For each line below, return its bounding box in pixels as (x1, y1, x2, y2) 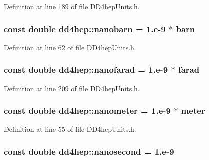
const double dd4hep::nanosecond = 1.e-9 (4, 145, 174, 157)
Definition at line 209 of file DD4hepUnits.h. (4, 83, 140, 93)
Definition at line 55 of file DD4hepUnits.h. (4, 124, 136, 134)
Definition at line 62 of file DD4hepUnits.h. (4, 42, 136, 52)
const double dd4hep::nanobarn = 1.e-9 (4, 22, 166, 35)
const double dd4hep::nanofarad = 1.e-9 (4, 63, 168, 76)
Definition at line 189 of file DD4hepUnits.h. (4, 1, 140, 11)
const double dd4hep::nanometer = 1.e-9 (4, 104, 171, 117)
